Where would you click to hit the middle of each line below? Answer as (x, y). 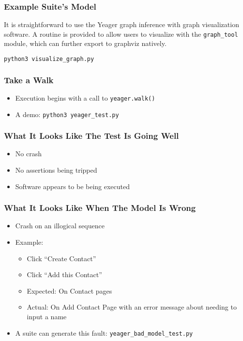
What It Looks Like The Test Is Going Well (91, 136)
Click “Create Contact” (61, 258)
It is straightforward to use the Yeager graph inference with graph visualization (121, 24)
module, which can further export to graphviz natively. (85, 43)
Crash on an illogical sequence (60, 226)
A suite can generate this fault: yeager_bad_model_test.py (104, 333)
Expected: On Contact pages (69, 290)
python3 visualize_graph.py (49, 59)
